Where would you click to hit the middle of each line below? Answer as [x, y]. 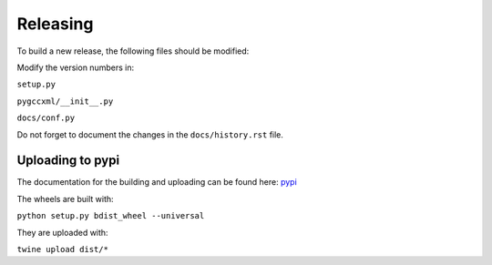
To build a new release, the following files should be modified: [133, 51]
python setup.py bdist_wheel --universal [111, 216]
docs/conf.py [46, 118]
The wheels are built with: [65, 199]
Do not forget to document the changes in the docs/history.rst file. [150, 134]
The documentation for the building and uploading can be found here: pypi [157, 182]
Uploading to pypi [68, 161]
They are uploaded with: [62, 232]
